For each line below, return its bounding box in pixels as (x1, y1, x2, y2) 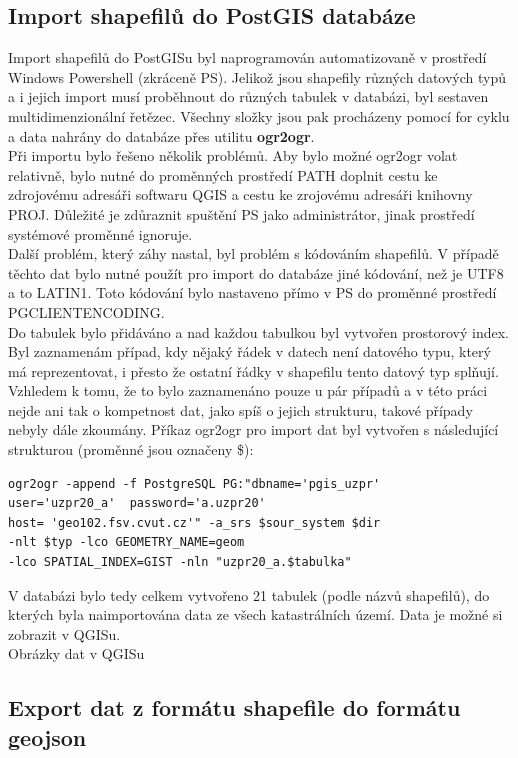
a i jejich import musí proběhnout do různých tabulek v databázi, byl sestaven (8, 86, 489, 107)
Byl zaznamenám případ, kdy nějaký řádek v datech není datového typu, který (8, 341, 491, 362)
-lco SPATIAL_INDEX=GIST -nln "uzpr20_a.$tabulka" (8, 555, 352, 570)
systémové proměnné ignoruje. (8, 223, 193, 244)
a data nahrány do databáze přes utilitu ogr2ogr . (8, 125, 315, 146)
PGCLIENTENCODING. (8, 301, 165, 322)
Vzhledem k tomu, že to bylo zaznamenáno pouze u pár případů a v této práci (8, 380, 488, 401)
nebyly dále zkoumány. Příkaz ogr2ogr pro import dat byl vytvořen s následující (8, 419, 499, 440)
